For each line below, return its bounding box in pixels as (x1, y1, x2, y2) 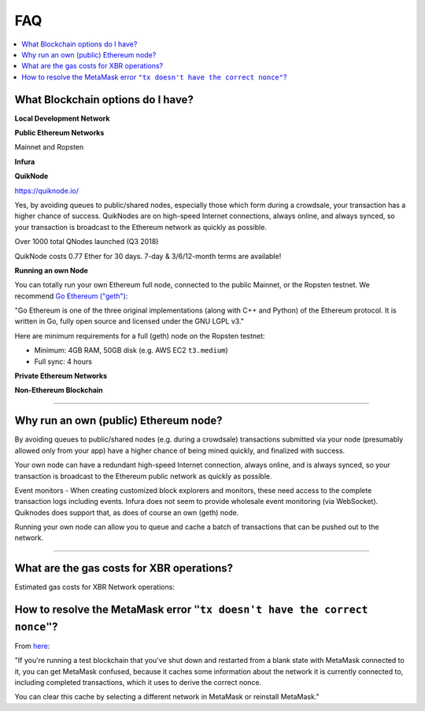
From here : (14, 641, 50, 650)
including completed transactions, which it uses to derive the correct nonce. (14, 678, 262, 687)
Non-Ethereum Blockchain (14, 386, 104, 395)
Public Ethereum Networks (14, 128, 105, 138)
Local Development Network (14, 113, 110, 123)
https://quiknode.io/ (14, 186, 79, 195)
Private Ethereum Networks (14, 371, 108, 381)
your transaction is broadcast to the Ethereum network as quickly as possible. (14, 222, 268, 231)
